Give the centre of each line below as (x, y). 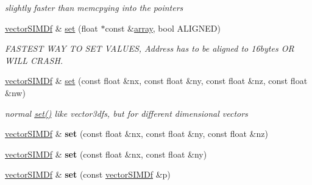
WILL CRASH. (34, 60)
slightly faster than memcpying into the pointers (94, 7)
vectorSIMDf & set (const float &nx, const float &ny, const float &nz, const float (156, 81)
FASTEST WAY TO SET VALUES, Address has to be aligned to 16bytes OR (150, 48)
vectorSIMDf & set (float (51, 28)
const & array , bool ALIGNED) (163, 28)
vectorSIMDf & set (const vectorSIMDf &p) (88, 174)
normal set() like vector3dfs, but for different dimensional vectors (126, 113)
